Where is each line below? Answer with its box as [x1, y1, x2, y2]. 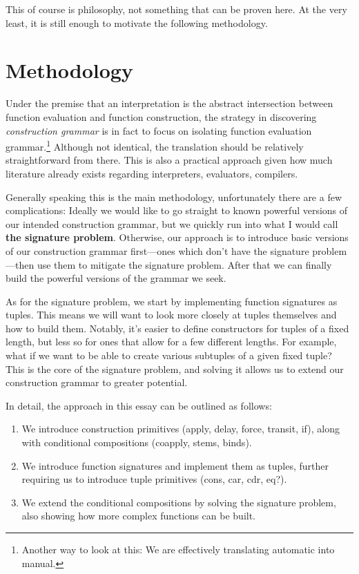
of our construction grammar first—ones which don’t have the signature [6, 243, 309, 258]
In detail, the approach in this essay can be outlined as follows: [6, 398, 272, 412]
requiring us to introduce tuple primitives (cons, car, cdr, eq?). [21, 472, 287, 486]
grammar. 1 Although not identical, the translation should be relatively [6, 137, 304, 153]
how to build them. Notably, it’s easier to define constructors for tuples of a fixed [6, 321, 349, 335]
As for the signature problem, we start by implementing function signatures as [6, 294, 338, 308]
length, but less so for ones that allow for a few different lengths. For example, [6, 334, 337, 349]
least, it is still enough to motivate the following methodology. [6, 15, 268, 30]
